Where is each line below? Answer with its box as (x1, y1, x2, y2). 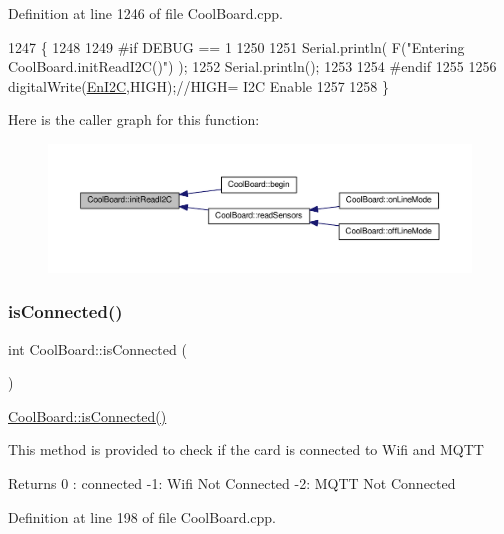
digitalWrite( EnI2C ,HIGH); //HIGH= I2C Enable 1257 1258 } (8, 75, 390, 96)
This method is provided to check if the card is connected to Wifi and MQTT (8, 439, 484, 460)
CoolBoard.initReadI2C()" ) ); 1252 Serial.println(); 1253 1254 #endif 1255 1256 (8, 56, 497, 77)
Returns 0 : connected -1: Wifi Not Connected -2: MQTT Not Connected (8, 472, 456, 493)
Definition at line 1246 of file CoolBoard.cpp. (8, 3, 284, 23)
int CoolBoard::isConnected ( (8, 338, 187, 359)
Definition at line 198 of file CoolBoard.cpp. (8, 506, 277, 527)
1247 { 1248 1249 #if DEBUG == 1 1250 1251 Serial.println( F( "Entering (8, 36, 465, 57)
